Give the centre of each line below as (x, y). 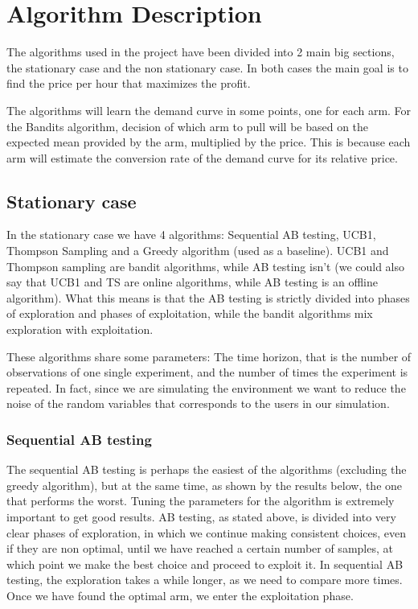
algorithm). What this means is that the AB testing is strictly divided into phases (208, 297)
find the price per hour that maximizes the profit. (129, 83)
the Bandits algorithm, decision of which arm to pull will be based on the (188, 126)
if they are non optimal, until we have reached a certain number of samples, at (200, 548)
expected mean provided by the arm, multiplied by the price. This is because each (209, 142)
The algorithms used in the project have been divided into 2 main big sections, (201, 52)
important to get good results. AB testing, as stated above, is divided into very (201, 517)
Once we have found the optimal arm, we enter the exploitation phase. (180, 595)
